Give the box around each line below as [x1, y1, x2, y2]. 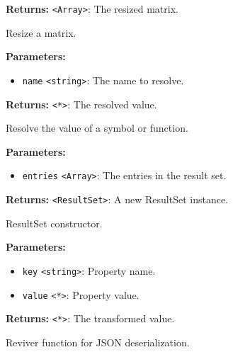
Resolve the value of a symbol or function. [6, 120, 188, 135]
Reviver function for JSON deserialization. [6, 334, 190, 349]
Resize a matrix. [6, 25, 76, 40]
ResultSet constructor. [6, 215, 103, 230]
